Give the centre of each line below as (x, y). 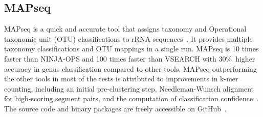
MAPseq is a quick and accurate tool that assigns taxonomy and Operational (125, 29)
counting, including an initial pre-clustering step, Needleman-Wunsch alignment (129, 88)
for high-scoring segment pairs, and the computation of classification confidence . (131, 98)
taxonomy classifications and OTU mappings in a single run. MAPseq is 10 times (131, 49)
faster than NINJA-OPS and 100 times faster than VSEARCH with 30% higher (130, 58)
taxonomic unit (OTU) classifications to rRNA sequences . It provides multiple (128, 38)
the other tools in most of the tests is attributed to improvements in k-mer (121, 79)
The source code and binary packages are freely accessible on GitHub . (115, 108)
